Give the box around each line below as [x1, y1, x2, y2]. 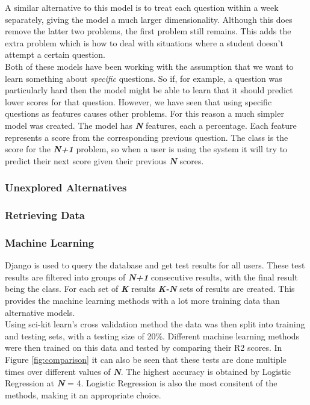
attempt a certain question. [5, 48, 105, 61]
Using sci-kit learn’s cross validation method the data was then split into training [5, 318, 305, 330]
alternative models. [5, 306, 75, 318]
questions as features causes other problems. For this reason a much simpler [5, 107, 284, 120]
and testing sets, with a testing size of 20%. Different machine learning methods [5, 329, 300, 342]
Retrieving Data [5, 208, 85, 223]
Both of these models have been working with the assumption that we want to [5, 60, 294, 72]
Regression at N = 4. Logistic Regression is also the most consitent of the [5, 377, 277, 389]
